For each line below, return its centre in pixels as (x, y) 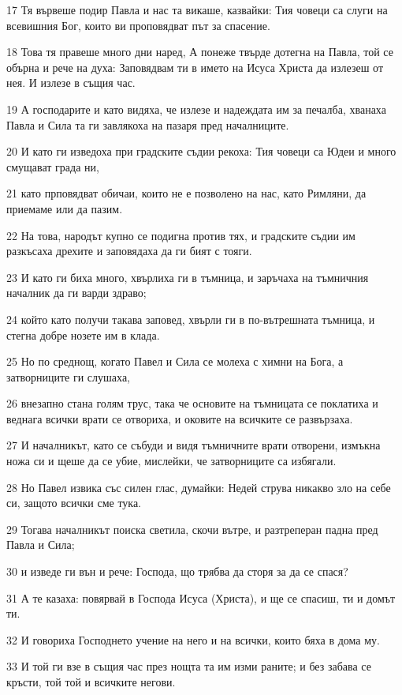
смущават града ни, (53, 166)
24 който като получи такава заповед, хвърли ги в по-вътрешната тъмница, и (191, 319)
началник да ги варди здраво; (76, 293)
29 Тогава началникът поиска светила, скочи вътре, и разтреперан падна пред (192, 529)
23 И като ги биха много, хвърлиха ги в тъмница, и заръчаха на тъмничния (188, 277)
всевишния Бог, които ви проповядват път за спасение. (138, 25)
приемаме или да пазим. (65, 208)
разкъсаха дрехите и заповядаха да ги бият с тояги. (129, 251)
